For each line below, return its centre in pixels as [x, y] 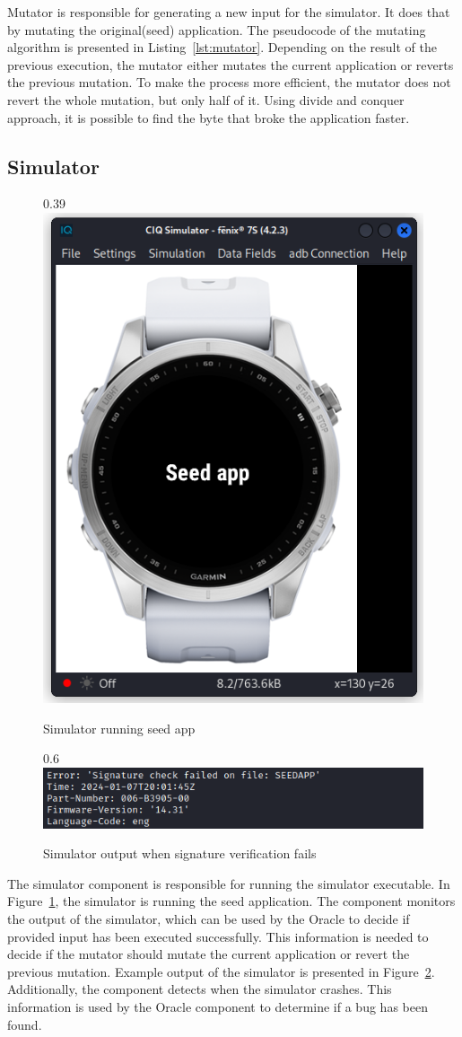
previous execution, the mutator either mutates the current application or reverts [231, 64]
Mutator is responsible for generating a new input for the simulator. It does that [229, 12]
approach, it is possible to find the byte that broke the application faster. [209, 117]
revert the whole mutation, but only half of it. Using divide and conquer [206, 99]
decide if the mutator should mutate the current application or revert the [209, 954]
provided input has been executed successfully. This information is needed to [218, 936]
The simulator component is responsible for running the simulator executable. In [229, 883]
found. [25, 1024]
